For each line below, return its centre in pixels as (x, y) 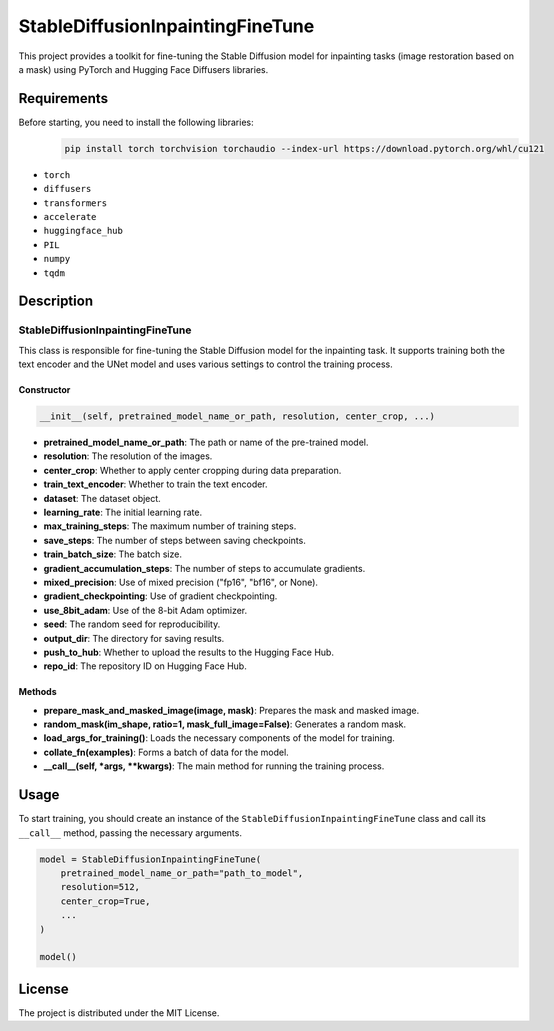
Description (56, 301)
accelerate (70, 216)
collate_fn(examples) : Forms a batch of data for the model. (166, 752)
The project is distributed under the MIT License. (119, 1012)
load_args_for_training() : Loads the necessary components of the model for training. (219, 738)
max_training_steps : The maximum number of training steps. (170, 526)
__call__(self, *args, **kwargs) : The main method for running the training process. (214, 766)
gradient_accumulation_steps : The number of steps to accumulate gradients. (204, 568)
